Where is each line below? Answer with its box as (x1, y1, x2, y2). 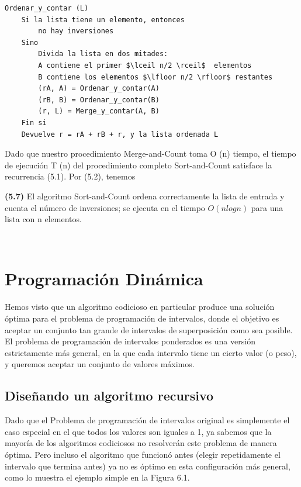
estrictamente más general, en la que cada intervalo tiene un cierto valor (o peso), (5, 346, 297, 358)
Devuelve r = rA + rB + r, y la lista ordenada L (21, 130, 219, 139)
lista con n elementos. (5, 213, 82, 225)
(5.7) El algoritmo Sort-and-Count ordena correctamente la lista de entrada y (5, 189, 285, 202)
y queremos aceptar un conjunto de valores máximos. (5, 358, 195, 370)
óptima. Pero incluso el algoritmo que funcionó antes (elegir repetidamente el (5, 448, 281, 460)
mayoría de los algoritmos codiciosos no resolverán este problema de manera (5, 437, 277, 449)
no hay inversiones (38, 27, 114, 36)
